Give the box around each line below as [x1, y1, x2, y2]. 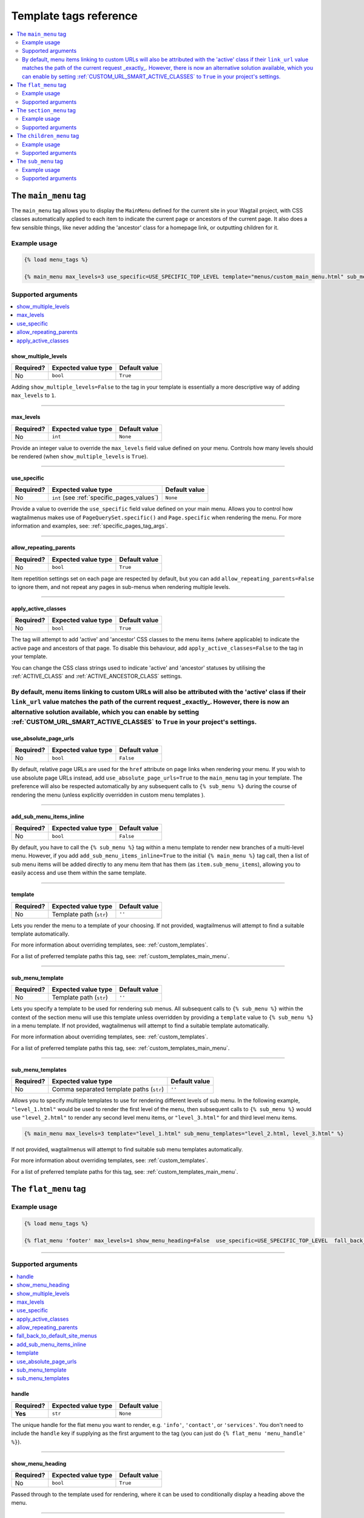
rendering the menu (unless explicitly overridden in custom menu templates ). [11, 791, 206, 798]
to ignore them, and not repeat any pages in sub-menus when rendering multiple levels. [11, 584, 231, 591]
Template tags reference [11, 9, 138, 22]
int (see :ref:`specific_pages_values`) [52, 494, 159, 502]
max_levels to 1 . [11, 392, 56, 399]
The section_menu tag [16, 107, 76, 114]
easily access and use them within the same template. [11, 869, 147, 877]
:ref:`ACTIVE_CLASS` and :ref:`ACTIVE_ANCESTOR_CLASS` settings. [11, 672, 183, 679]
